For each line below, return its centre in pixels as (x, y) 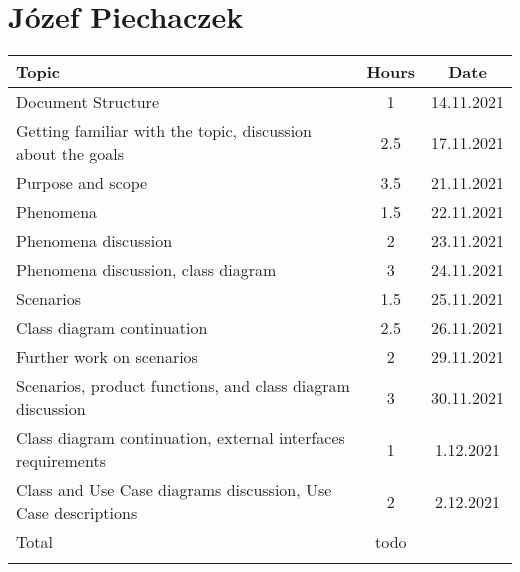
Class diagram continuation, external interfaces (180, 438)
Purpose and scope (82, 183)
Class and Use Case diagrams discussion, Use (174, 490)
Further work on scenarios (107, 357)
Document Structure (87, 102)
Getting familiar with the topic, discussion (164, 131)
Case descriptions (77, 513)
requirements (61, 461)
